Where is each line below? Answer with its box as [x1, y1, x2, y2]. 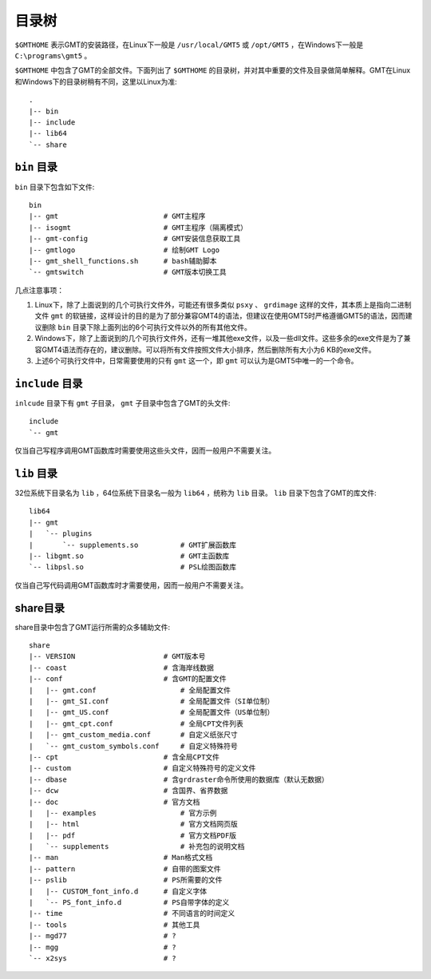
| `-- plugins [29, 529, 93, 538]
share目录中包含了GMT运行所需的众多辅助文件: [14, 622, 171, 632]
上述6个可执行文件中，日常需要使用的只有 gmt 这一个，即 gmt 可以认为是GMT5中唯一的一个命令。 [34, 356, 358, 366]
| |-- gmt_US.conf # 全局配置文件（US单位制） [29, 707, 275, 717]
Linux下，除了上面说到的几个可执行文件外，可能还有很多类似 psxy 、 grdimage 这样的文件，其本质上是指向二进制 [34, 300, 412, 310]
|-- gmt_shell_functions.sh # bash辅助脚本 [29, 256, 217, 265]
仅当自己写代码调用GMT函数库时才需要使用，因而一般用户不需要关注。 [14, 580, 248, 590]
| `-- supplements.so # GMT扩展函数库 [29, 540, 237, 549]
